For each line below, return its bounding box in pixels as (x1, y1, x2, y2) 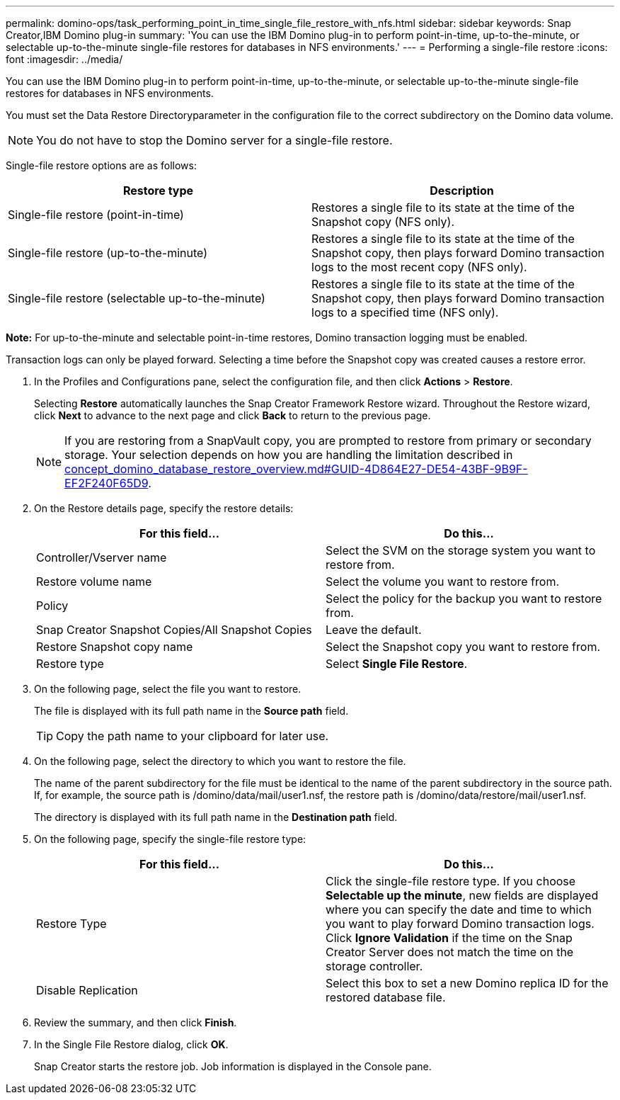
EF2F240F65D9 (64, 476, 149, 490)
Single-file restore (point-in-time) (8, 208, 184, 222)
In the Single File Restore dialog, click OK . (34, 1038, 229, 1050)
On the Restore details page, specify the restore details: (34, 502, 294, 514)
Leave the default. (326, 623, 422, 637)
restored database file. (326, 990, 446, 1004)
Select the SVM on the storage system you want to (326, 543, 596, 557)
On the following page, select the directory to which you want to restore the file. (34, 755, 406, 767)
